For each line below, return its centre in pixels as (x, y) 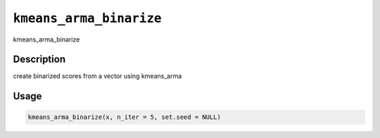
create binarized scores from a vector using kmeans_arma (97, 76)
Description (39, 59)
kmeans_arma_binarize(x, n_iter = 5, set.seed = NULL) (124, 117)
